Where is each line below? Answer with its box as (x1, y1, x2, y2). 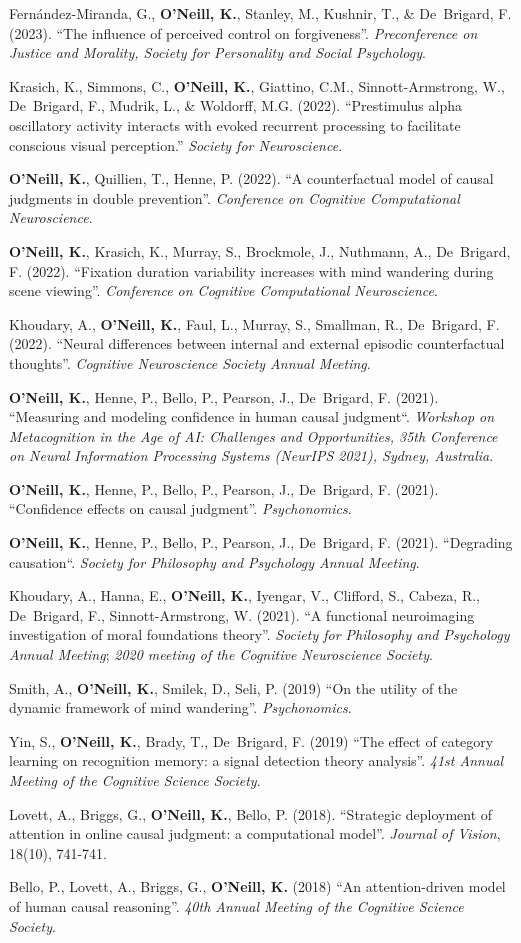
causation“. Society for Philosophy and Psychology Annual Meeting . (9, 551, 420, 572)
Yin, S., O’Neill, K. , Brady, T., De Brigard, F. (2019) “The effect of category (9, 730, 494, 751)
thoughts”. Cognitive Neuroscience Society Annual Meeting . (9, 352, 371, 373)
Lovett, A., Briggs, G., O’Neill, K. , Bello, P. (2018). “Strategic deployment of (9, 803, 493, 824)
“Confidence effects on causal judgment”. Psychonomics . (9, 498, 352, 519)
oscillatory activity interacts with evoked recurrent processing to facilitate (9, 114, 461, 135)
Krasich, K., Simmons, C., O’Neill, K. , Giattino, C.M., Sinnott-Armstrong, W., (9, 75, 505, 96)
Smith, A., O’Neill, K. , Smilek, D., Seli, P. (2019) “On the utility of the (9, 677, 458, 698)
